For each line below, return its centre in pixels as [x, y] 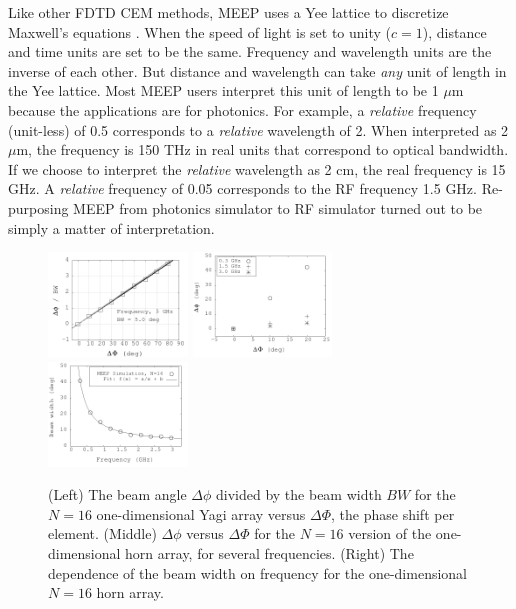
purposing [38, 207]
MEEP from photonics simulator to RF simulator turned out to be [278, 207]
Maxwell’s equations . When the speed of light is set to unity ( [200, 31]
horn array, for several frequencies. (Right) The [269, 552]
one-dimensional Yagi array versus [201, 513]
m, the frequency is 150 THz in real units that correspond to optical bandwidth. [262, 149]
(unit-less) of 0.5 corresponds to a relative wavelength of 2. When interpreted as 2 [258, 129]
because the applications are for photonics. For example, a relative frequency [242, 109]
